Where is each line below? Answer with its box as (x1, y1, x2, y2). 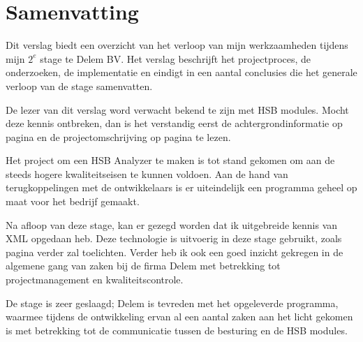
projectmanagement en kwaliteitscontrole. (6, 272, 184, 287)
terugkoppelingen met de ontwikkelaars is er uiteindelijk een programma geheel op (6, 180, 357, 195)
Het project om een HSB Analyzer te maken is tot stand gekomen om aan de (6, 153, 335, 168)
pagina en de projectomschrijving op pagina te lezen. (6, 129, 231, 144)
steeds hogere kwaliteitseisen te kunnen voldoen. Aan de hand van (6, 166, 288, 181)
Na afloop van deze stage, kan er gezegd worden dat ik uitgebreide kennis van (6, 217, 338, 232)
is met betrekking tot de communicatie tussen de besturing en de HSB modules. (6, 322, 348, 337)
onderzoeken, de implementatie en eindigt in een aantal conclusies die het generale (6, 65, 357, 80)
